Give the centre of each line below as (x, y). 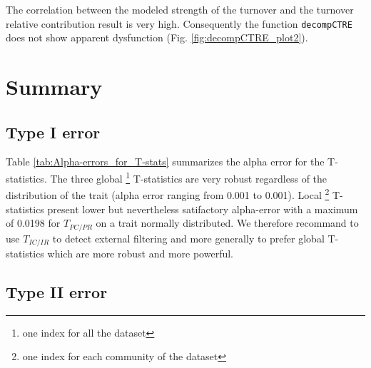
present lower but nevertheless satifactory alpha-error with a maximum (203, 209)
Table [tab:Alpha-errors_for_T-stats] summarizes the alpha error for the (165, 162)
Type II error (57, 292)
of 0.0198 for (33, 223)
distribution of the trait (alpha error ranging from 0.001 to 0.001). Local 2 (168, 194)
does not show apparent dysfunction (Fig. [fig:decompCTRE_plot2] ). (157, 37)
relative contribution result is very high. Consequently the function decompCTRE (179, 23)
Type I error (53, 132)
